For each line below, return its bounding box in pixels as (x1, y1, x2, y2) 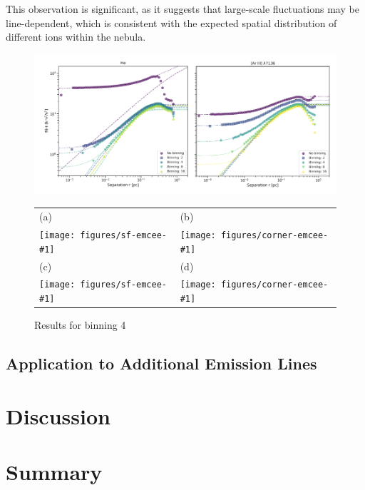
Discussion (6, 401, 110, 430)
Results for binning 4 (34, 317, 126, 332)
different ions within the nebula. (6, 29, 146, 44)
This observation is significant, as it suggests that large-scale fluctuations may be (6, 1, 359, 16)
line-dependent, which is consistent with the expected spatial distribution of (6, 15, 337, 30)
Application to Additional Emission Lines (6, 352, 317, 374)
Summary (6, 457, 103, 486)
